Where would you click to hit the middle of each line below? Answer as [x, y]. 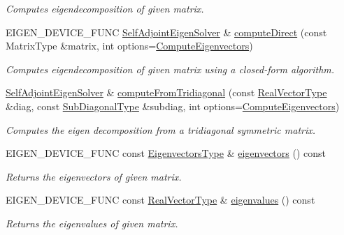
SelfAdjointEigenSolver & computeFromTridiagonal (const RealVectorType [166, 92]
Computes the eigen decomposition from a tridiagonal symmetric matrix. [161, 129]
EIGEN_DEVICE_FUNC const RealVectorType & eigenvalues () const [160, 200]
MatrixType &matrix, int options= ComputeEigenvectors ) [129, 46]
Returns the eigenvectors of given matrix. [94, 176]
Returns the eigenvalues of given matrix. [92, 223]
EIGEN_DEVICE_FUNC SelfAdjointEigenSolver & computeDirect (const [166, 32]
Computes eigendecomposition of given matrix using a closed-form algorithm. [170, 69]
